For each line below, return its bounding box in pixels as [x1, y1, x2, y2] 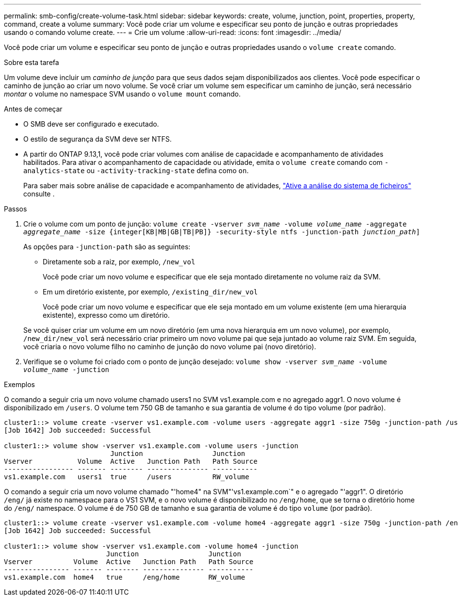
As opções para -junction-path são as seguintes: [23, 243, 191, 251]
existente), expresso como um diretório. [43, 311, 170, 319]
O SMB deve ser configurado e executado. [23, 120, 159, 128]
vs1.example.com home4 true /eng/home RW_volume [4, 573, 245, 581]
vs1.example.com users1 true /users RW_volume [4, 473, 249, 481]
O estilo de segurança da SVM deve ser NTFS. [23, 135, 172, 143]
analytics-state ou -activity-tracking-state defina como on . [23, 166, 249, 175]
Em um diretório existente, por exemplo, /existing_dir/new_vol [43, 288, 258, 296]
